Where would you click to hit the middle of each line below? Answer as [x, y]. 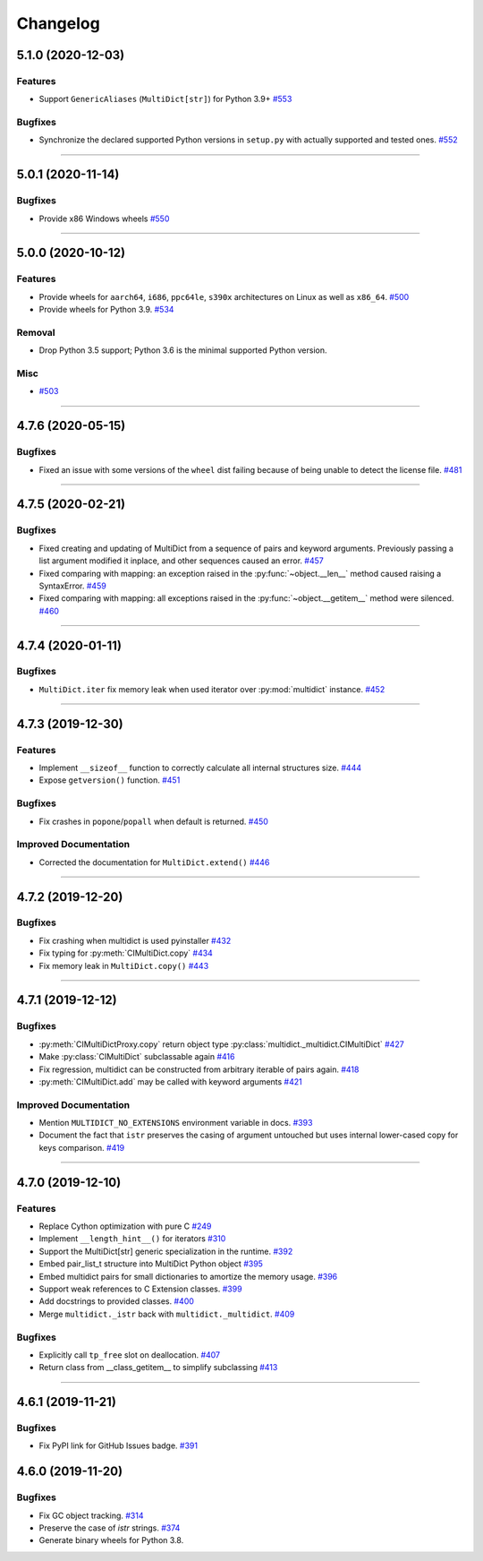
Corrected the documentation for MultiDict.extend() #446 [154, 862]
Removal [36, 332]
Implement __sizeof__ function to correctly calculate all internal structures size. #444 [200, 768]
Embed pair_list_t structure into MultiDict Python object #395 [151, 1264]
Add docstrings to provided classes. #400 [116, 1301]
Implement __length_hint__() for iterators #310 [132, 1239]
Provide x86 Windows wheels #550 [104, 219]
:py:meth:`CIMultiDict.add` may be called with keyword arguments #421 [171, 1081]
